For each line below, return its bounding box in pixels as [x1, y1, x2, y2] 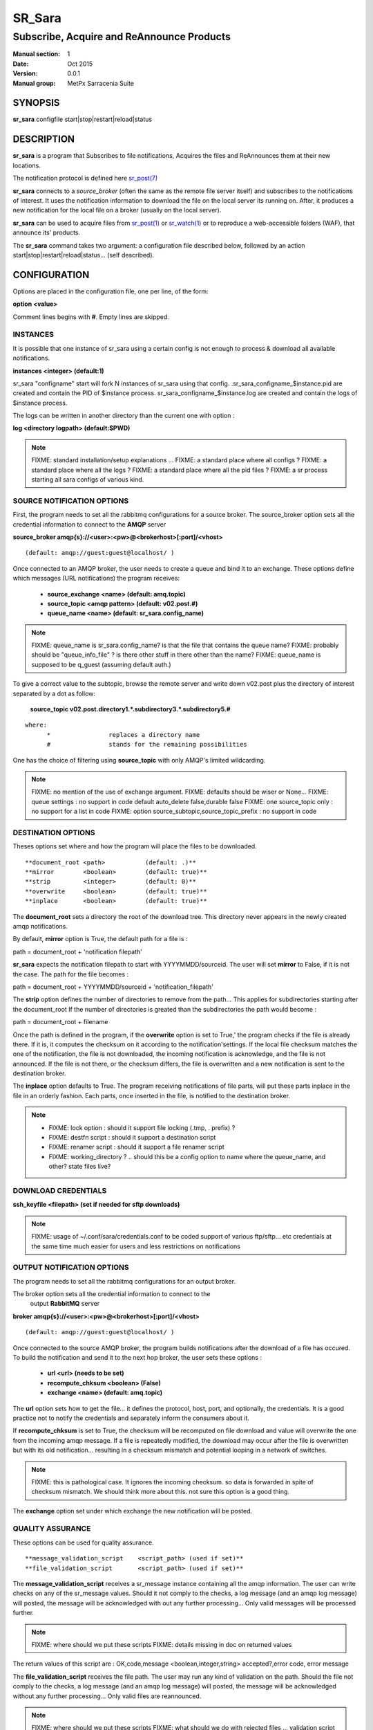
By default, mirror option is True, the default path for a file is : [12, 935, 188, 943]
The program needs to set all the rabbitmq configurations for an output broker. [12, 1277, 236, 1285]
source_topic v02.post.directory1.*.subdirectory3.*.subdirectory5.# [30, 705, 231, 713]
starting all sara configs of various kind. [31, 475, 144, 484]
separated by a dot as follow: [12, 689, 96, 698]
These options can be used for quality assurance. [12, 1538, 155, 1547]
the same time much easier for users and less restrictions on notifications [31, 1242, 241, 1250]
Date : [12, 60, 29, 68]
